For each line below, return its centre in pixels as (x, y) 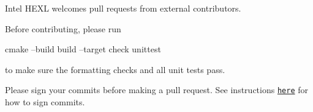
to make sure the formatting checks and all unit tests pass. (115, 69)
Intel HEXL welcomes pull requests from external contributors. (123, 8)
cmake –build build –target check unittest (83, 49)
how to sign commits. (45, 102)
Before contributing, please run (63, 28)
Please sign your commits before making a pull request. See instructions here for (156, 90)
